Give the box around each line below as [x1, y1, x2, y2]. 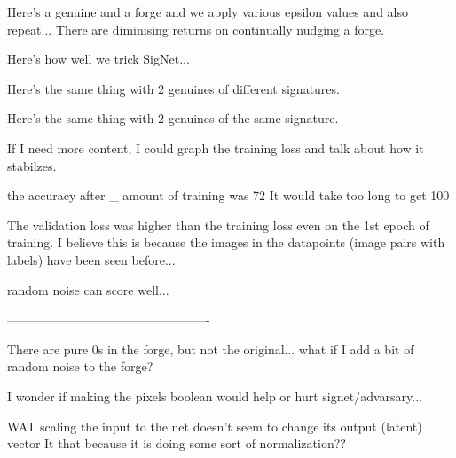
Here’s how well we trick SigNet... [7, 50, 190, 68]
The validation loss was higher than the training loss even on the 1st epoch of [7, 215, 429, 234]
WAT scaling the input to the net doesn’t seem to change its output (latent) [7, 416, 422, 435]
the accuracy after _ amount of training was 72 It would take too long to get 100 [7, 186, 450, 205]
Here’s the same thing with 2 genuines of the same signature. [7, 109, 339, 128]
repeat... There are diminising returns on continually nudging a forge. [7, 19, 385, 38]
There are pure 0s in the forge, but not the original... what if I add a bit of [7, 339, 414, 358]
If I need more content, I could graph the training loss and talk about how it [7, 138, 424, 157]
